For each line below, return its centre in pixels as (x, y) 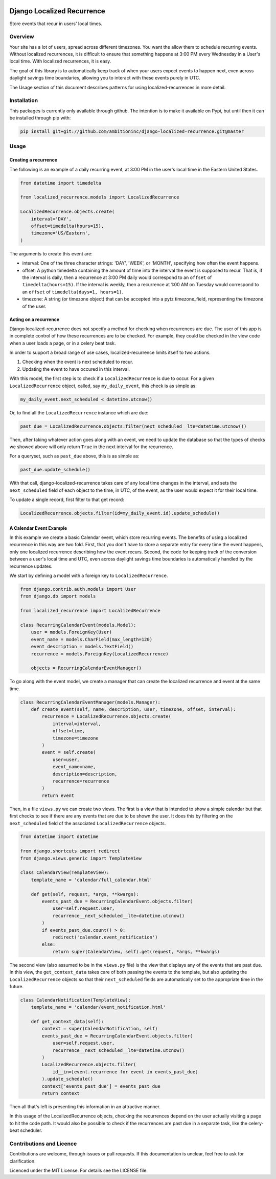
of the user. (34, 306)
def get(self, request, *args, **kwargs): (85, 894)
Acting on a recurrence (34, 319)
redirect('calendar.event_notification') (105, 937)
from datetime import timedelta (61, 183)
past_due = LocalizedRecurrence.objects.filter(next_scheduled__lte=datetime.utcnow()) (133, 426)
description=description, (85, 774)
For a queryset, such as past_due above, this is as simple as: (75, 456)
